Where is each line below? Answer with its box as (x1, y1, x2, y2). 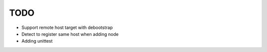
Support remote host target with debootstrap (21, 25, 113, 30)
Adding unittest (21, 38, 53, 44)
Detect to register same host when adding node (21, 31, 119, 37)
